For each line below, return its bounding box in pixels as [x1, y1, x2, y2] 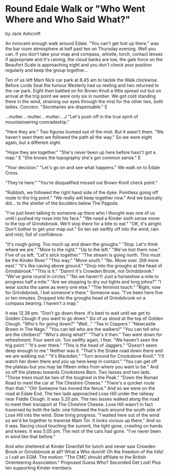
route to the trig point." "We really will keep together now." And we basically [5, 195, 162, 201]
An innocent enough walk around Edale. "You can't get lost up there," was [5, 40, 159, 46]
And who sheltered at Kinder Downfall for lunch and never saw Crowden [5, 443, 155, 449]
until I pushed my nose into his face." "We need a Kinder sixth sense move [5, 215, 160, 221]
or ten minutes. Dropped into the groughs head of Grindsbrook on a [5, 295, 146, 301]
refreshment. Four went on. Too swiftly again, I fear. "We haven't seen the [5, 337, 158, 343]
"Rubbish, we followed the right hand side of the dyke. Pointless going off [5, 189, 158, 195]
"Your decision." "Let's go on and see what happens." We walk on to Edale [5, 164, 160, 170]
